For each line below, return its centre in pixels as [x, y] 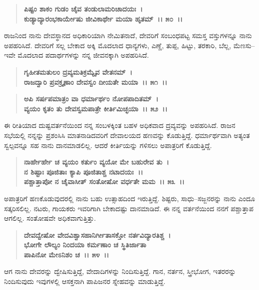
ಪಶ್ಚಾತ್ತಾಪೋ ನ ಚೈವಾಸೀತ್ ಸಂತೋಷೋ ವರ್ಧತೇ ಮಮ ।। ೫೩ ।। [104, 181]
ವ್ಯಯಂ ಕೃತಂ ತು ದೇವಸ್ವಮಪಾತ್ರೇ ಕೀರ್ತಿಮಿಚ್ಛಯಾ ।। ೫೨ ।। [96, 108]
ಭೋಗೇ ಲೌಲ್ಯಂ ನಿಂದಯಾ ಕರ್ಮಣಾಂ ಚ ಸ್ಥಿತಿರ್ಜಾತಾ [85, 245]
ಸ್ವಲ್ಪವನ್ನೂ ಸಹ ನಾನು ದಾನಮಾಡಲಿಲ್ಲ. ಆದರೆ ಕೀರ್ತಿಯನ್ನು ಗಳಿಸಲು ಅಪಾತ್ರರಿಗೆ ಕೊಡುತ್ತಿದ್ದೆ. [108, 145]
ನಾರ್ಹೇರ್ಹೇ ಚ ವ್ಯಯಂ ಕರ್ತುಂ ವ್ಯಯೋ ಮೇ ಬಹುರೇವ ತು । [96, 162]
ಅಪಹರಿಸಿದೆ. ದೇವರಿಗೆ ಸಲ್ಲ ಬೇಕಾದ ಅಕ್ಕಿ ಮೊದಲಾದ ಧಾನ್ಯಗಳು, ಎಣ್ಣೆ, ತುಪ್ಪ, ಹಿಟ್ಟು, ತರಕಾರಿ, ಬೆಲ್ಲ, [118, 45]
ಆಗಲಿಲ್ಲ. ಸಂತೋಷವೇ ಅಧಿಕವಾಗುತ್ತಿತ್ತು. [50, 218]
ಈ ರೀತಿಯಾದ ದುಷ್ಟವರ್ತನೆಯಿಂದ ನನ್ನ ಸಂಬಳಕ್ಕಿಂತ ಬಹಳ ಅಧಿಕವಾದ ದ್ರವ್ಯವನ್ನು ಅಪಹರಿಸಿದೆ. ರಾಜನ [120, 125]
